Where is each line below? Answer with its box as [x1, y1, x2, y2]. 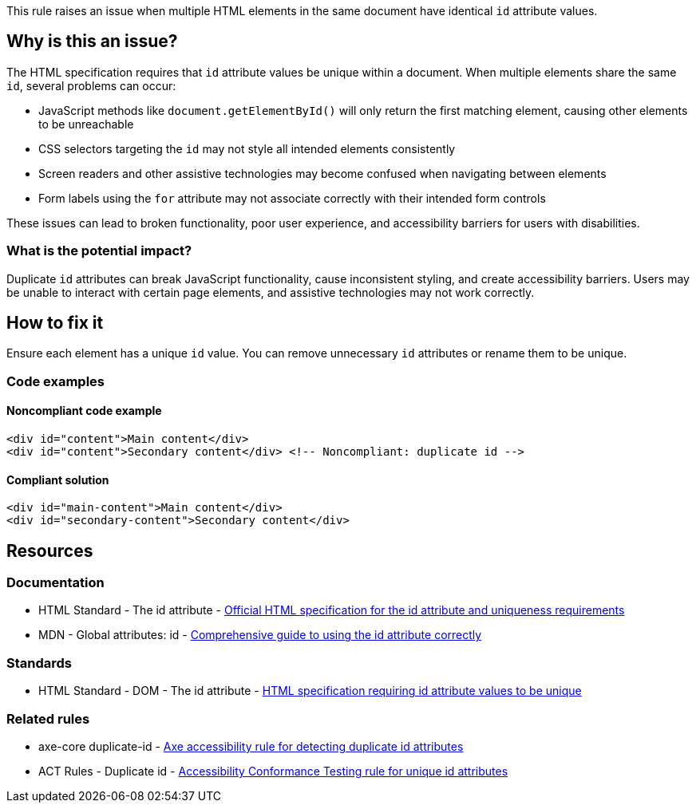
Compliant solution [6, 472, 109, 487]
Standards [6, 654, 73, 671]
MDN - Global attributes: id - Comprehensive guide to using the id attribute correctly [38, 628, 482, 642]
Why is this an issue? [6, 31, 178, 52]
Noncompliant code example [6, 404, 162, 418]
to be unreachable [38, 116, 134, 131]
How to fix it [6, 313, 104, 333]
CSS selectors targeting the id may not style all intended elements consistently [38, 141, 456, 156]
